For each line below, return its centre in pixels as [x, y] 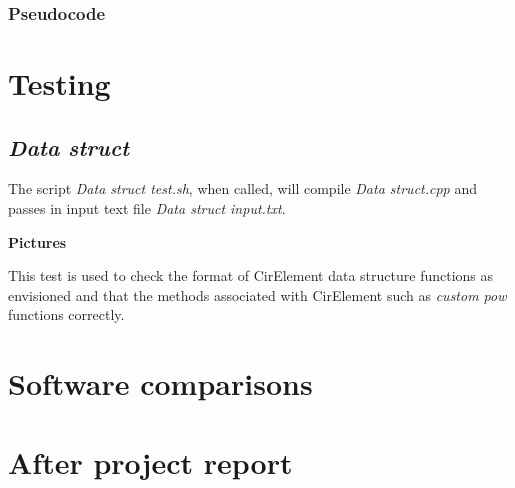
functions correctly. [66, 314]
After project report [150, 461]
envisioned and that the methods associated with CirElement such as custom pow [257, 294]
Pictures [37, 241]
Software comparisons [160, 383]
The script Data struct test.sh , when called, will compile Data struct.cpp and [243, 188]
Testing [59, 83]
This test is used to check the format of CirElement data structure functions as [251, 275]
